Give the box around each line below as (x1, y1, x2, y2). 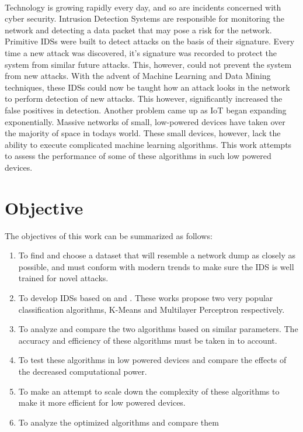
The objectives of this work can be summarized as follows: (5, 229, 213, 241)
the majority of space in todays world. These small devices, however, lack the (5, 127, 281, 139)
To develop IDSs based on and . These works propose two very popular (18, 292, 273, 303)
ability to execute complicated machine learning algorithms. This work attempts (5, 138, 292, 150)
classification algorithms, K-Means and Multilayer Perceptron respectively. (18, 303, 285, 315)
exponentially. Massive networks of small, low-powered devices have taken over (5, 115, 285, 127)
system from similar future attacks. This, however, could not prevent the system (5, 58, 292, 70)
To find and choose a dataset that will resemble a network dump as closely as (18, 249, 295, 261)
